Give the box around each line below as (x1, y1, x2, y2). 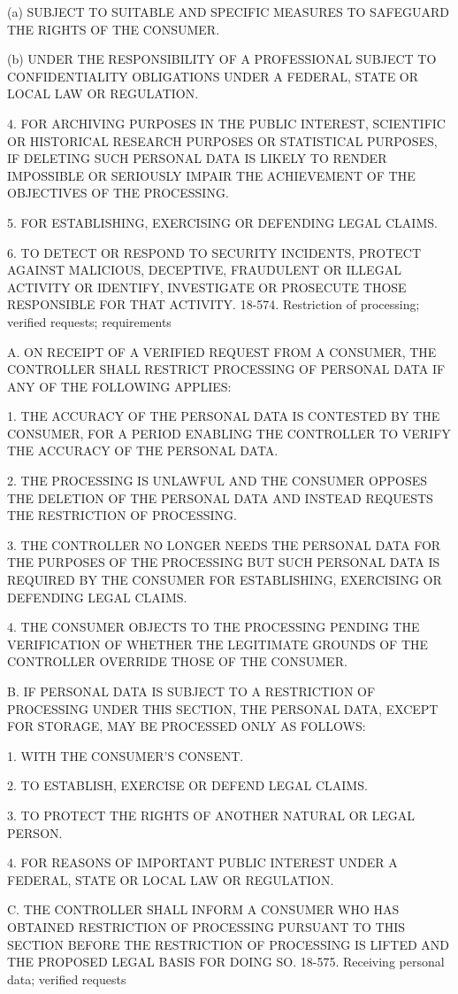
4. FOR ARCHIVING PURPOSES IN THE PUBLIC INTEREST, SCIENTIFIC (7, 113, 446, 132)
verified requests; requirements (7, 312, 172, 330)
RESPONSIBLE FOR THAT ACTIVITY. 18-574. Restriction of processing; (7, 295, 420, 314)
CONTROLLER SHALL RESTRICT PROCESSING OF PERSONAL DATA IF (7, 360, 446, 378)
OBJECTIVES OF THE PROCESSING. (7, 183, 229, 202)
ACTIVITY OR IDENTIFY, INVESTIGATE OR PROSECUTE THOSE (7, 277, 407, 296)
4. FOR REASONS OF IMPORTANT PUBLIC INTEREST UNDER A (7, 853, 398, 872)
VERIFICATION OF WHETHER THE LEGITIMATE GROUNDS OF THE (7, 634, 429, 653)
